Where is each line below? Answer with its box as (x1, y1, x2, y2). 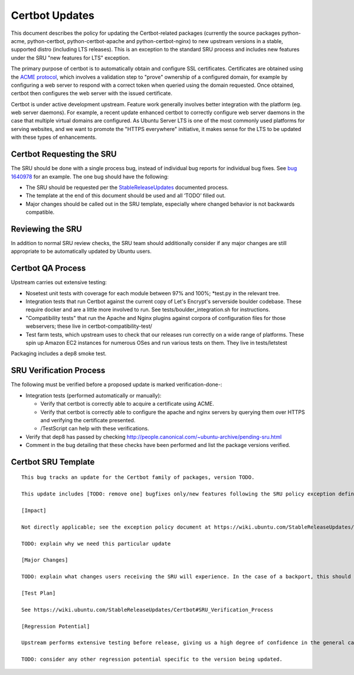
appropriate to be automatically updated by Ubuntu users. (11, 248, 152, 255)
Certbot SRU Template (11, 456, 95, 467)
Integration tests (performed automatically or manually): (25, 392, 162, 399)
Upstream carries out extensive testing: (11, 279, 107, 286)
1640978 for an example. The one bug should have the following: (11, 173, 169, 180)
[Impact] (21, 507, 47, 514)
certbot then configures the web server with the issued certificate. (11, 90, 172, 97)
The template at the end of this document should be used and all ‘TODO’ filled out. (25, 192, 226, 199)
